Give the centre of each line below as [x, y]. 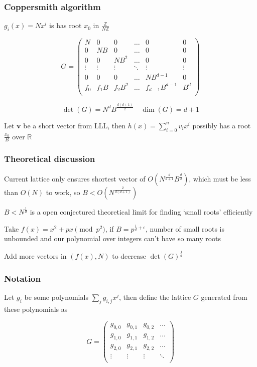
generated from [224, 297]
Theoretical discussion [50, 159]
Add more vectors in [35, 256]
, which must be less [220, 178]
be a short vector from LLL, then [75, 125]
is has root [66, 25]
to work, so [63, 192]
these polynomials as [36, 309]
